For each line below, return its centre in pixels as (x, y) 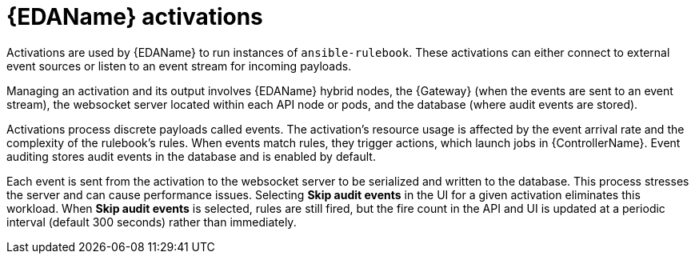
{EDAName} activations (135, 17)
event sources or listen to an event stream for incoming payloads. (179, 66)
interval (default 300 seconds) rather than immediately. (152, 222)
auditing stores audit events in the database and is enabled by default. (191, 156)
